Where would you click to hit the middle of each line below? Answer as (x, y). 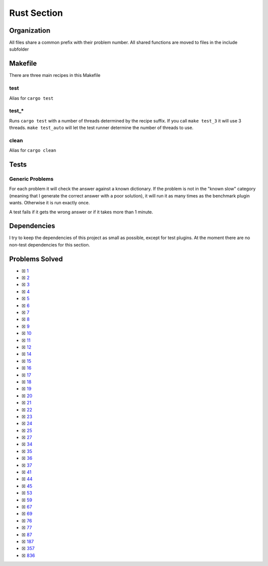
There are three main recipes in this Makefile (55, 75)
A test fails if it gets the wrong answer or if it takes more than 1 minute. (81, 212)
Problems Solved (36, 259)
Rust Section (36, 13)
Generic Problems (32, 179)
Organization (30, 31)
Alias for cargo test (32, 98)
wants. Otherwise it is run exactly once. (50, 203)
